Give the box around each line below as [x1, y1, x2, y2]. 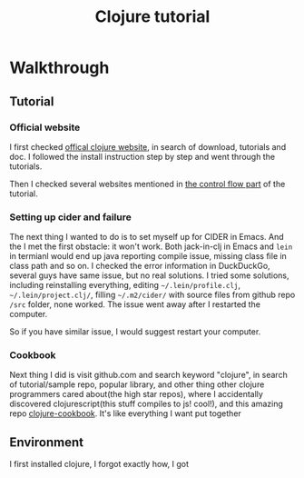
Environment [9, 434, 84, 450]
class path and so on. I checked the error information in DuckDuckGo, [9, 261, 270, 272]
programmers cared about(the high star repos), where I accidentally [9, 389, 263, 400]
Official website [9, 121, 81, 134]
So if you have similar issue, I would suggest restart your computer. [9, 326, 261, 337]
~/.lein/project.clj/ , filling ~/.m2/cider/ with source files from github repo [9, 289, 296, 301]
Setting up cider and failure [9, 211, 132, 224]
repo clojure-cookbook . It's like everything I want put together [9, 408, 242, 419]
